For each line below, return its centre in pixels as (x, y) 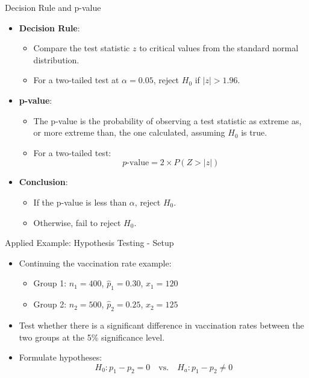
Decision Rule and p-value (53, 7)
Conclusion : (43, 182)
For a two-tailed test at (76, 80)
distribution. (56, 59)
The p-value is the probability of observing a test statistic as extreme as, (167, 120)
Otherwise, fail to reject (77, 222)
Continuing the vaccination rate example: (95, 263)
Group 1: (50, 283)
